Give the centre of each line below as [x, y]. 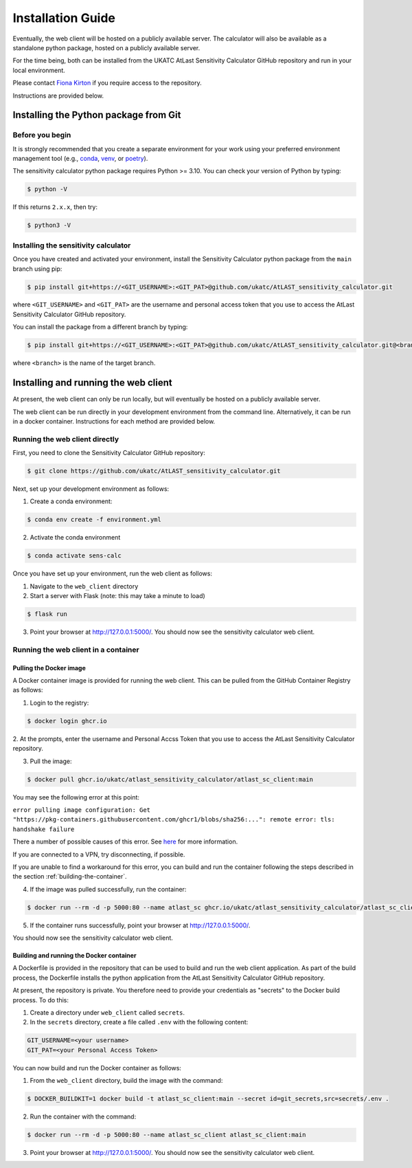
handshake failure [44, 829]
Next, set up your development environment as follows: [91, 489]
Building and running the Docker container [75, 956]
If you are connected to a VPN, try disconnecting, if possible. [99, 854]
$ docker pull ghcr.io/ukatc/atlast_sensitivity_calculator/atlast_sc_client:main [170, 779]
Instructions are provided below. [58, 96]
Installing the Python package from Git [97, 115]
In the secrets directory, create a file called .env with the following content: [139, 1022]
